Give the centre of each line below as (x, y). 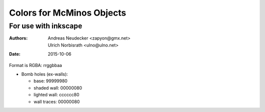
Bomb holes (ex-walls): (45, 74)
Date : (15, 54)
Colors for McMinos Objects (67, 13)
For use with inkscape (46, 26)
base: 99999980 (51, 81)
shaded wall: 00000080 (58, 88)
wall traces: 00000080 (57, 101)
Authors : (18, 38)
